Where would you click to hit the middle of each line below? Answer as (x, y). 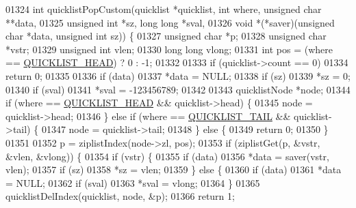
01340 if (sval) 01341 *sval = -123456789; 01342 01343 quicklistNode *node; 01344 (178, 89)
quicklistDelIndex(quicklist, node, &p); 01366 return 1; (120, 196)
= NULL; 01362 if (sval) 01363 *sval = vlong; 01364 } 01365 (133, 182)
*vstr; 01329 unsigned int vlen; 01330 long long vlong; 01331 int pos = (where (169, 49)
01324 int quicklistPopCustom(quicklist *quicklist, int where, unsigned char (164, 9)
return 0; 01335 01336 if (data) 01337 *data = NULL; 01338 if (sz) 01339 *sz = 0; (178, 75)
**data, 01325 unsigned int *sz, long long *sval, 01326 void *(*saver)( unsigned (170, 22)
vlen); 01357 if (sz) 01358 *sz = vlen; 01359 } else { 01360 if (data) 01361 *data (174, 169)
